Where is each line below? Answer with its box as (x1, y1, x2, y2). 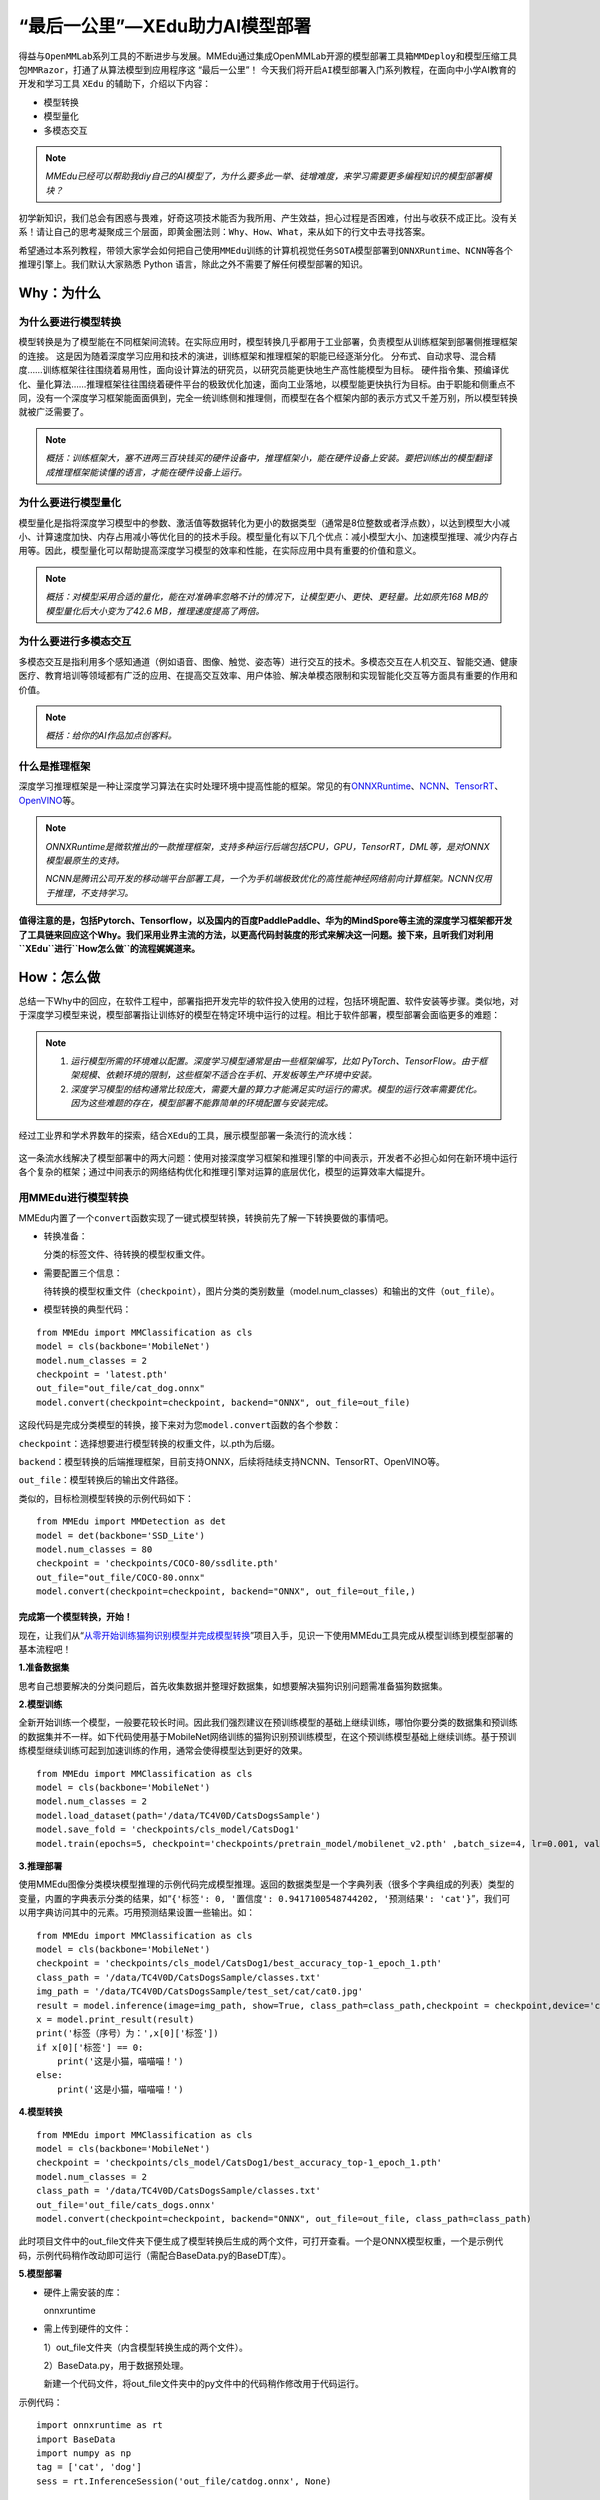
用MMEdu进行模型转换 (18, 1191, 129, 1205)
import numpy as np (36, 2448, 132, 2459)
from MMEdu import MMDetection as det (36, 1516, 227, 1527)
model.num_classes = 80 (36, 1543, 153, 1555)
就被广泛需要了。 (18, 406, 89, 418)
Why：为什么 (18, 285, 102, 302)
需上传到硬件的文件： (43, 2323, 132, 2335)
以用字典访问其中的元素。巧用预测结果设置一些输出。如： (18, 1906, 255, 1919)
